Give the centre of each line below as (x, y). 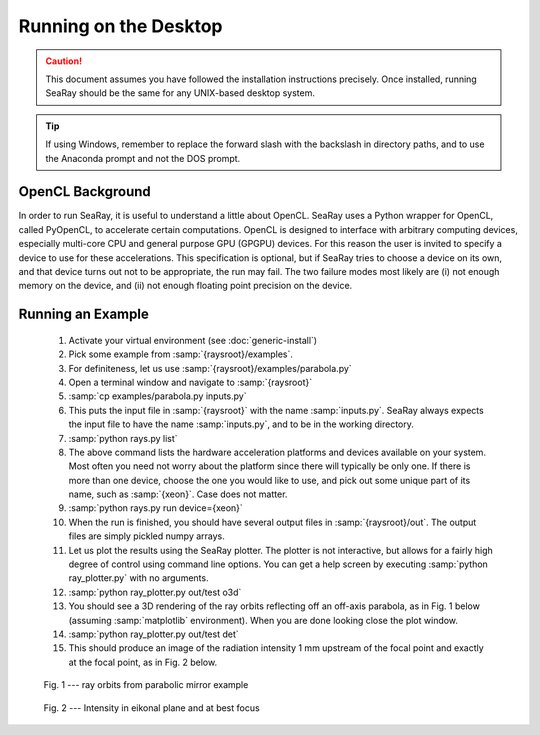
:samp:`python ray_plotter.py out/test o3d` (155, 592)
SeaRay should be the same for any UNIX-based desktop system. (180, 93)
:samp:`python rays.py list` (123, 438)
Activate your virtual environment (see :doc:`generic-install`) (193, 340)
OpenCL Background (85, 191)
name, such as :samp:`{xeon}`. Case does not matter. (178, 494)
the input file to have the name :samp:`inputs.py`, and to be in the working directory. (241, 424)
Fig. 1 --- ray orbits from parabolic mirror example (146, 685)
